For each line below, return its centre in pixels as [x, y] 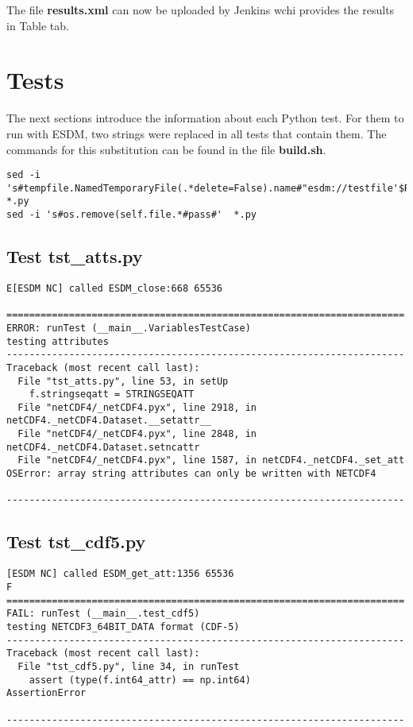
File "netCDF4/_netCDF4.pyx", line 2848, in [137, 434]
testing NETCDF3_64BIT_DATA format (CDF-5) [123, 626]
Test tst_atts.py [75, 256]
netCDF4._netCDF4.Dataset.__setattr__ [109, 421]
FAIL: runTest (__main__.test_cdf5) [103, 614]
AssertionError [46, 693]
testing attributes [58, 341]
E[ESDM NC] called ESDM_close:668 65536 [115, 288]
